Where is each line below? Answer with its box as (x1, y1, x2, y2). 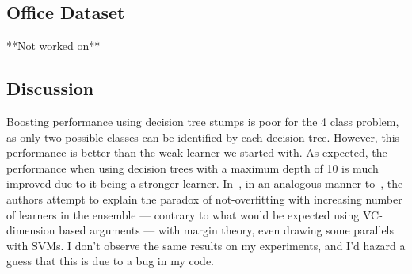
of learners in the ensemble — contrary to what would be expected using (6, 206, 360, 223)
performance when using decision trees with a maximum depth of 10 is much (6, 159, 379, 176)
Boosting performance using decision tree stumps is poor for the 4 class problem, (6, 113, 399, 129)
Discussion (6, 76, 94, 101)
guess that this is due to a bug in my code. (6, 253, 215, 269)
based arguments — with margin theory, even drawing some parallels (59, 222, 395, 238)
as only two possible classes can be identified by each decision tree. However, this (6, 128, 400, 145)
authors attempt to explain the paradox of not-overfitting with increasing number (6, 190, 402, 207)
